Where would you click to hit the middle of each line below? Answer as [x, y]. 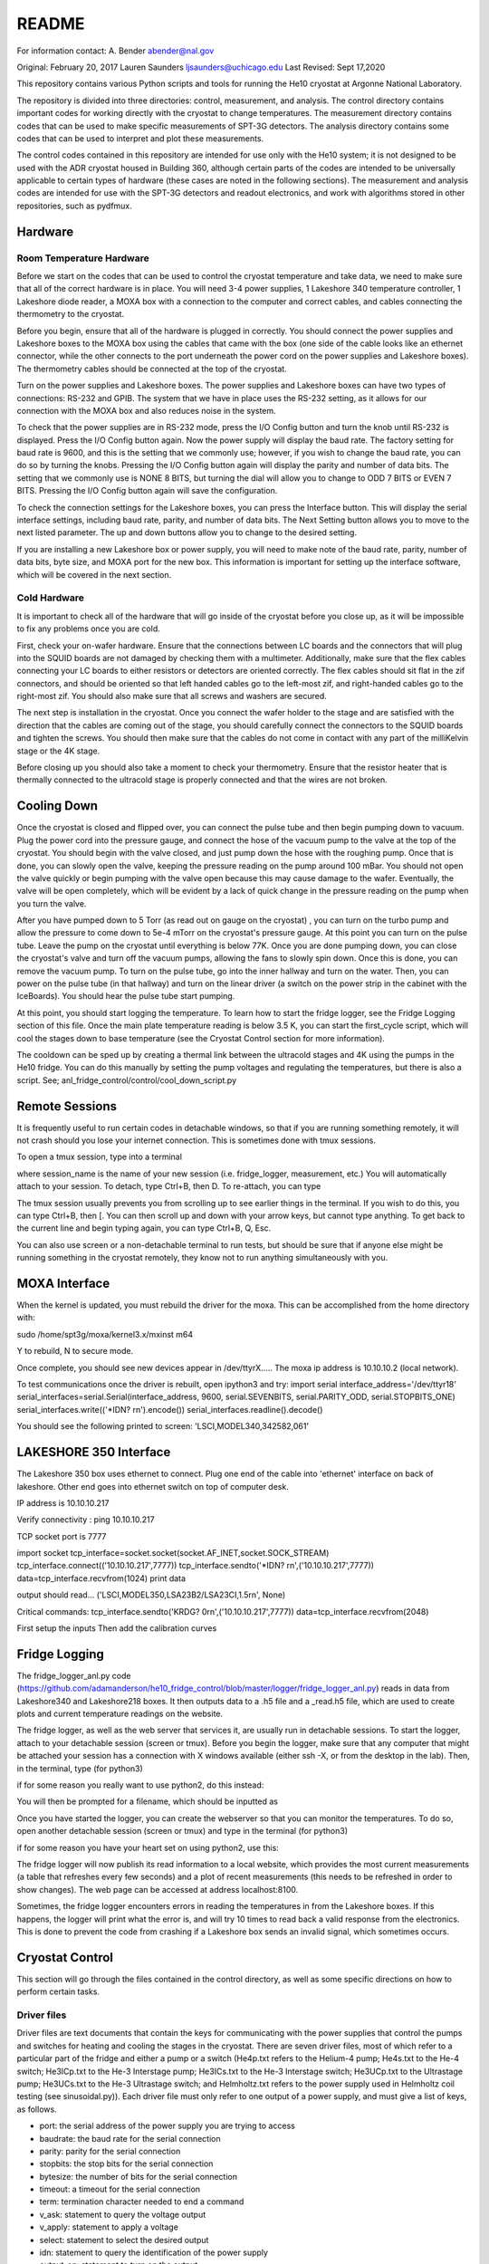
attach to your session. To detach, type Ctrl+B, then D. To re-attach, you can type [169, 1186]
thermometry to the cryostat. [71, 314]
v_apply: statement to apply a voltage [109, 2227]
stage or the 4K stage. [58, 751]
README [51, 24]
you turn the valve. [52, 903]
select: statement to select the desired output [124, 2240]
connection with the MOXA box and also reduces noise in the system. [146, 410]
